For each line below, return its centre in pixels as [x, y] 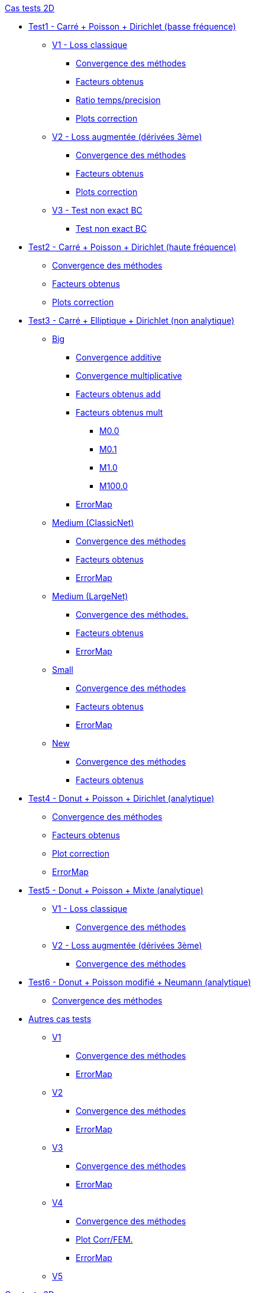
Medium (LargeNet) [90, 596]
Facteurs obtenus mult [119, 412]
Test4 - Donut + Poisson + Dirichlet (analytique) [121, 798]
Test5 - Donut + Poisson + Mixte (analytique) [116, 890]
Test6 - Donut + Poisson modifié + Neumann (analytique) [140, 982]
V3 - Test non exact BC [97, 210]
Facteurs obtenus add [118, 394]
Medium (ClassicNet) [93, 523]
